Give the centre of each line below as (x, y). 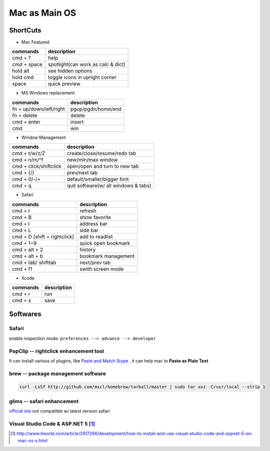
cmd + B (22, 217)
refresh (88, 211)
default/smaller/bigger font (98, 179)
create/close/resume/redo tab (102, 154)
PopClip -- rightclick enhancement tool (56, 351)
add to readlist (96, 236)
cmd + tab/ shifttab (34, 262)
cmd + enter (26, 122)
